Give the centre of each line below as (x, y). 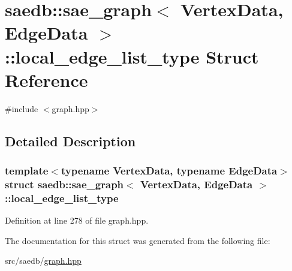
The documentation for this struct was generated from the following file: (138, 240)
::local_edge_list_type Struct (132, 56)
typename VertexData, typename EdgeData (169, 170)
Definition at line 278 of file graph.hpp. (77, 220)
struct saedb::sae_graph (64, 184)
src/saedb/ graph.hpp (43, 261)
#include (22, 108)
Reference (46, 79)
